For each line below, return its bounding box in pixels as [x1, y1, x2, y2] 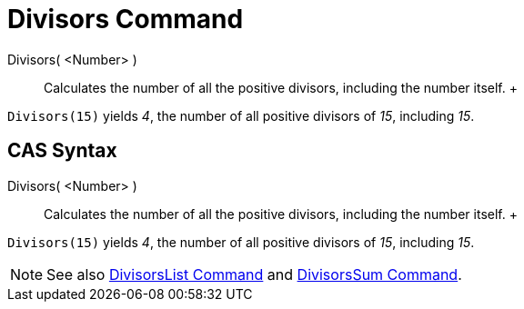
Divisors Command [7, 4, 244, 35]
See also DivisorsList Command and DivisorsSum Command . [46, 264, 462, 284]
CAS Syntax [7, 139, 117, 163]
